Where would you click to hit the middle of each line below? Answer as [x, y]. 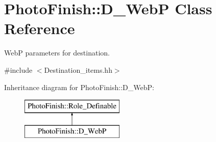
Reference [40, 28]
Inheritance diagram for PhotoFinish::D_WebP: [79, 87]
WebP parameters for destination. [57, 53]
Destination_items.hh [78, 69]
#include [18, 69]
